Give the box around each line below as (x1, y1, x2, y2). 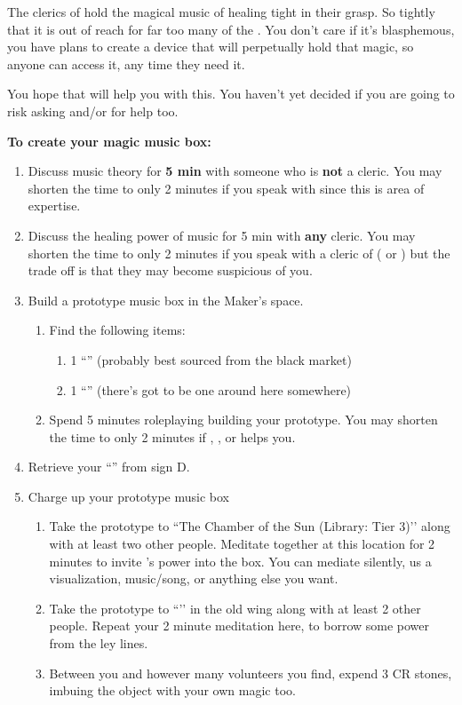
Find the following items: (49, 321, 186, 339)
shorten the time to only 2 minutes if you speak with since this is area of (28, 178, 425, 197)
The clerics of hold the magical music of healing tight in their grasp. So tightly (7, 3, 435, 20)
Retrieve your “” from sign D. (28, 457, 190, 476)
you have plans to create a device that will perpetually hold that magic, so (7, 37, 414, 56)
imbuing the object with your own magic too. (49, 681, 296, 700)
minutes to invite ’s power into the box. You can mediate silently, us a (49, 551, 432, 570)
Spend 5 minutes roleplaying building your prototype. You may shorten (49, 410, 438, 429)
